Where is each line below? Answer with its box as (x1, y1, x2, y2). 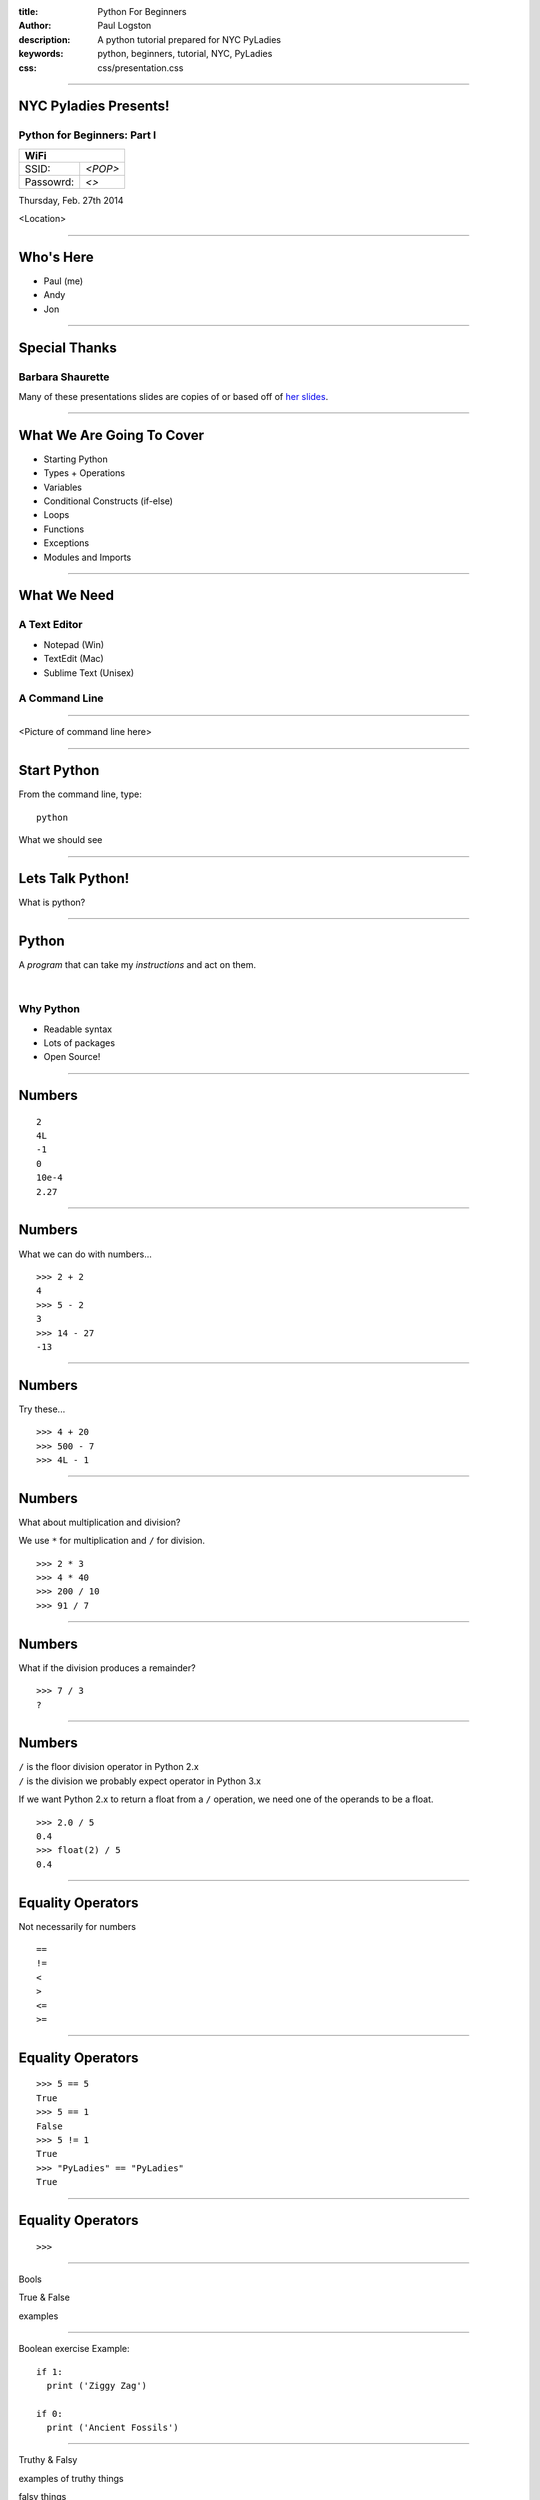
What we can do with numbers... (18, 1248, 152, 1260)
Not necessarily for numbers (18, 1920, 137, 1932)
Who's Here (18, 248, 94, 265)
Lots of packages (43, 1036, 115, 1049)
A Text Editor (18, 618, 83, 632)
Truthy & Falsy (18, 2454, 78, 2466)
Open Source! (43, 1051, 101, 1063)
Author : (18, 20, 52, 32)
